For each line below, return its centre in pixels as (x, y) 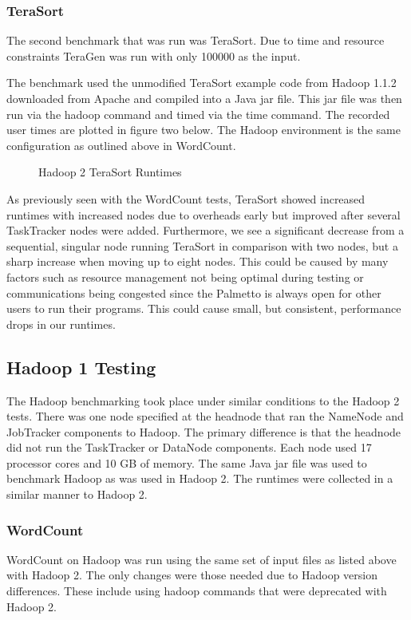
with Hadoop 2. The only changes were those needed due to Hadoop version (192, 575)
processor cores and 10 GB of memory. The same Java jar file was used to (187, 462)
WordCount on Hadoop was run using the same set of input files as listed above (202, 559)
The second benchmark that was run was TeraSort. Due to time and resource (196, 40)
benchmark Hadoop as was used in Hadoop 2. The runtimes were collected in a (200, 478)
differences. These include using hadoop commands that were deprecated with (197, 591)
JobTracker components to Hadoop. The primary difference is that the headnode (204, 431)
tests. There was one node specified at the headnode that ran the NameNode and (205, 416)
